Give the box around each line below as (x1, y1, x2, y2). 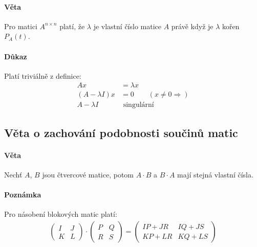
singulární (123, 101, 154, 109)
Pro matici (4, 20, 37, 31)
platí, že (59, 20, 85, 31)
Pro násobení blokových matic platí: (4, 209, 117, 219)
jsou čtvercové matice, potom (42, 169, 134, 180)
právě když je (171, 20, 213, 31)
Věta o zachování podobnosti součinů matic (4, 124, 238, 140)
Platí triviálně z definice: (4, 70, 81, 81)
